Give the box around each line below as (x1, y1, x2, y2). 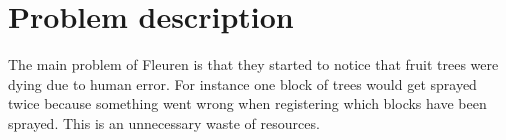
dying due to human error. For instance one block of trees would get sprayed (8, 73, 477, 94)
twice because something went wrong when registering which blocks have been (8, 93, 487, 114)
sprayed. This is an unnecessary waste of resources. (8, 112, 320, 133)
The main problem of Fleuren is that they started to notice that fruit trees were (8, 54, 499, 75)
